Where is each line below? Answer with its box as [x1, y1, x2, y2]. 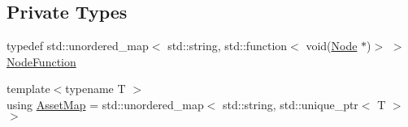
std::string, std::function [167, 37, 288, 54]
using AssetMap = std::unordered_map [7, 95, 204, 112]
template [7, 80, 50, 97]
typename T [65, 80, 126, 97]
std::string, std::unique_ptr [223, 95, 358, 112]
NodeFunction [7, 53, 76, 70]
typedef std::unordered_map [7, 37, 149, 54]
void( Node [306, 37, 358, 54]
